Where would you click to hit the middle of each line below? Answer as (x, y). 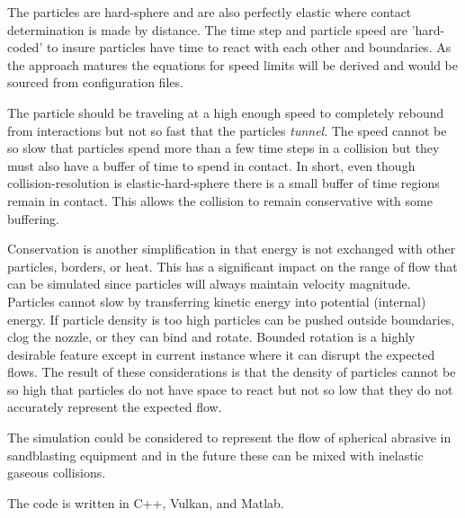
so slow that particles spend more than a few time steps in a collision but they (224, 148)
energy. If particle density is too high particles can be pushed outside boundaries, (231, 319)
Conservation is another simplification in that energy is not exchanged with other (232, 249)
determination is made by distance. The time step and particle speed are (207, 29)
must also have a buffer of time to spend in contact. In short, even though (211, 165)
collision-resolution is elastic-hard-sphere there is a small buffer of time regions (224, 183)
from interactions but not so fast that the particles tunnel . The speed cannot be (227, 130)
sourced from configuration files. (95, 82)
